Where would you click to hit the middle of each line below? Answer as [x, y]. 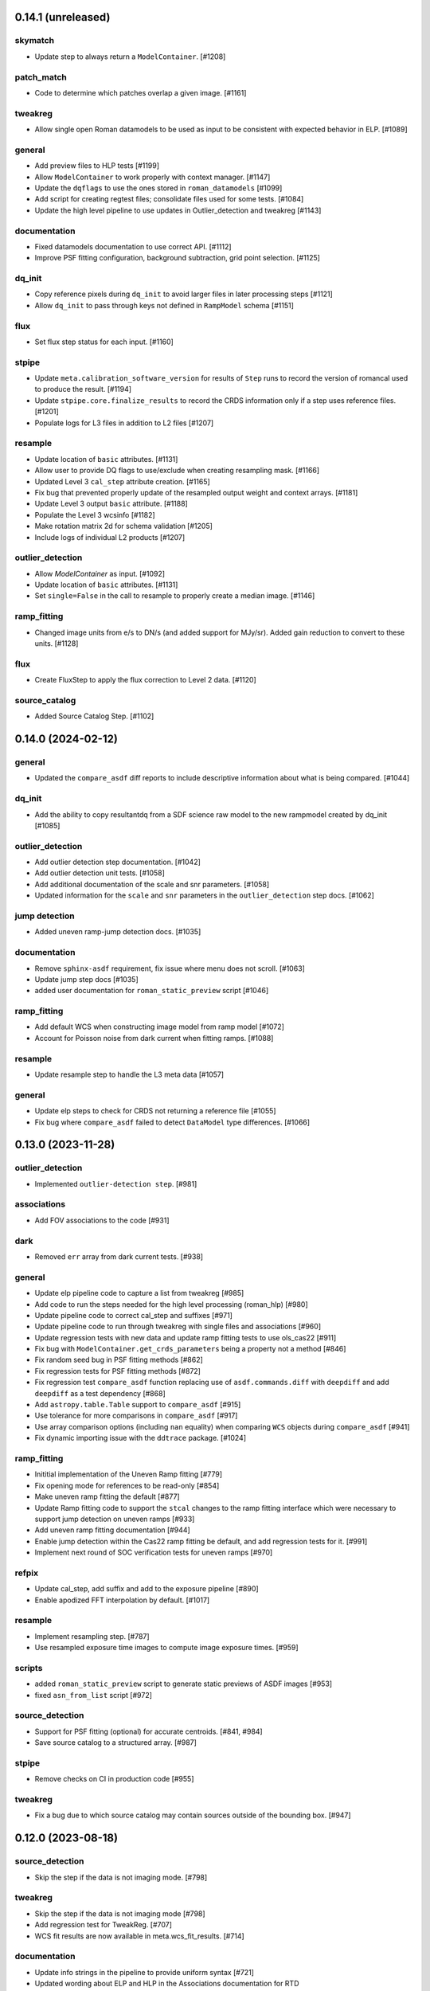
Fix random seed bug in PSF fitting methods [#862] [119, 1360]
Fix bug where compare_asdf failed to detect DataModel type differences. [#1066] [172, 1122]
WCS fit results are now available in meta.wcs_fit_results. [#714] [139, 1936]
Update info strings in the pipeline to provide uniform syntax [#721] [145, 1972]
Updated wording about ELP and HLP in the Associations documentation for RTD [167, 1984]
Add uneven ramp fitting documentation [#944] [112, 1530]
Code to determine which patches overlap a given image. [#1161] [141, 92]
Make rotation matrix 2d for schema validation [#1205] [123, 526]
